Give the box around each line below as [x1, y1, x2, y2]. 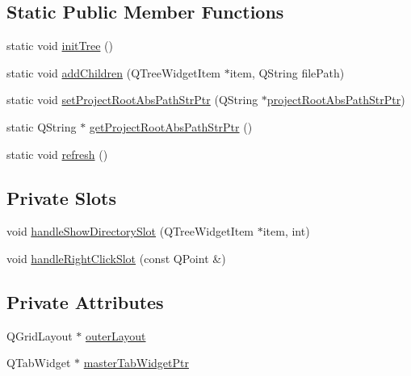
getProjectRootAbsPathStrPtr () [89, 118, 253, 135]
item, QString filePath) [229, 64, 345, 81]
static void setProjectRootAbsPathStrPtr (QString [6, 91, 258, 108]
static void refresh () [6, 145, 108, 162]
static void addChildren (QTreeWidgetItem [6, 64, 221, 81]
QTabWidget [6, 354, 71, 371]
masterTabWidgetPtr [83, 354, 189, 371]
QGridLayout [6, 327, 73, 344]
